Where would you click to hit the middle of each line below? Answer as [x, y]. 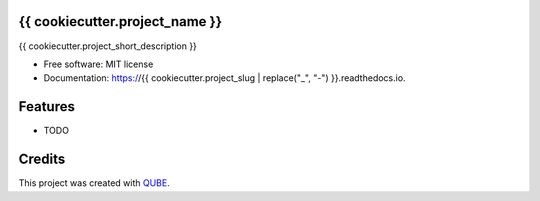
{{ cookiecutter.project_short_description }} [107, 46]
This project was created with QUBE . [94, 183]
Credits [42, 159]
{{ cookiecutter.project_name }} [120, 21]
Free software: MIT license [98, 64]
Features [46, 106]
